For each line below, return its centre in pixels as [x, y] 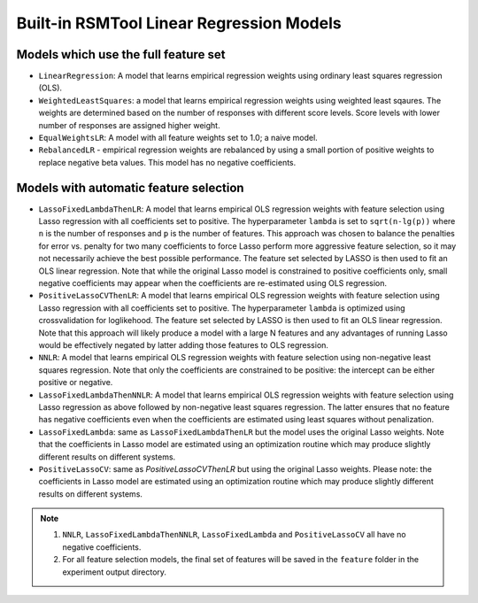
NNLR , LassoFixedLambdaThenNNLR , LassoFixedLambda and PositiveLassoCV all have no [234, 535]
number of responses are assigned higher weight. [129, 125]
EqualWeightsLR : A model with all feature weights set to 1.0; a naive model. [178, 138]
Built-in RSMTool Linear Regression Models [179, 23]
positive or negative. [76, 383]
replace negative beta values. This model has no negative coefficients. [167, 162]
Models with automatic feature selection [130, 187]
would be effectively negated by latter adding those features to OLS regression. [184, 345]
